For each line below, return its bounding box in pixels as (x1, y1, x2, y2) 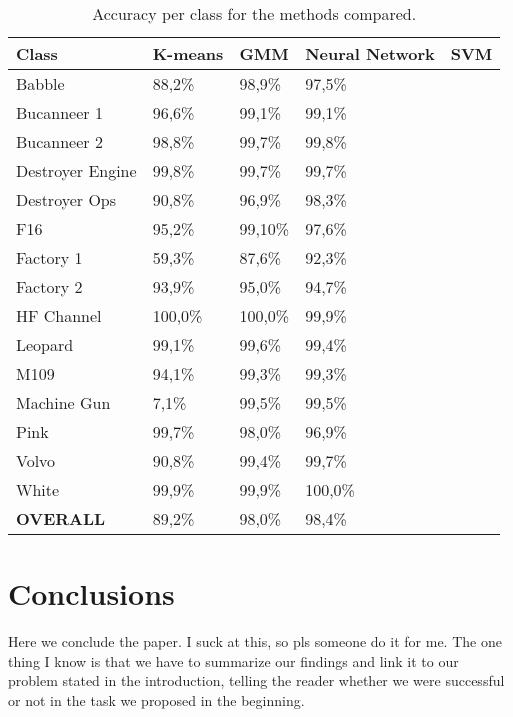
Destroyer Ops (16, 188, 117, 211)
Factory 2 (16, 275, 83, 298)
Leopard (16, 333, 74, 356)
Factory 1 (16, 246, 83, 269)
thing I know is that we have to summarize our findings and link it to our (8, 650, 459, 671)
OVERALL (16, 507, 106, 530)
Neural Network (305, 42, 435, 65)
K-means (152, 42, 224, 65)
